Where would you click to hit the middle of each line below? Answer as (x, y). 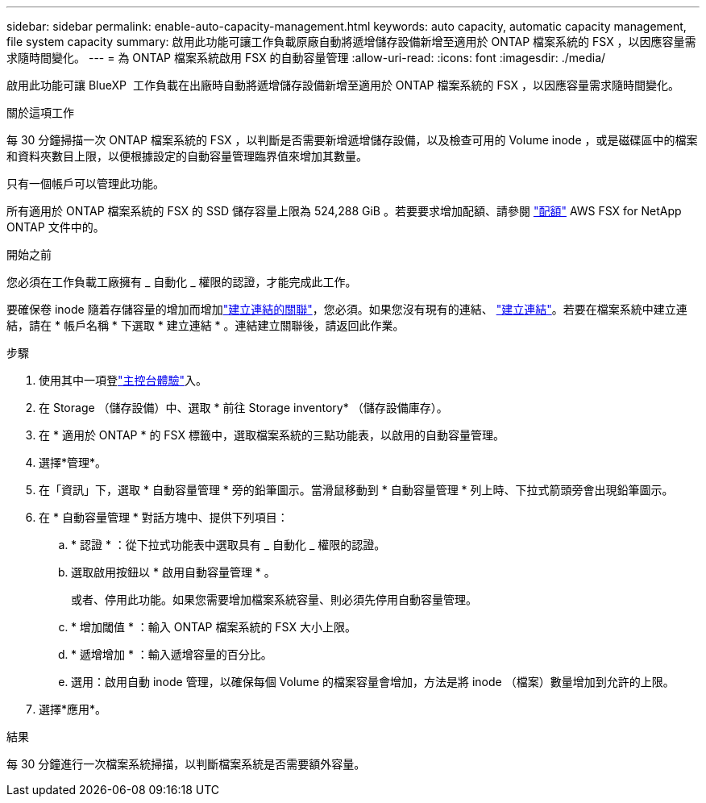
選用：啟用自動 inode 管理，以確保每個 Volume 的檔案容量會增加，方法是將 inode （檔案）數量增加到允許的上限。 (373, 682)
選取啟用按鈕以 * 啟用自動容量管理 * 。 (173, 572)
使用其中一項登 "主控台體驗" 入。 (123, 380)
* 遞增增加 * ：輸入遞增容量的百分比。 (172, 654)
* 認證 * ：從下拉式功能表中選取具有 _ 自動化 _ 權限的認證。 (228, 545)
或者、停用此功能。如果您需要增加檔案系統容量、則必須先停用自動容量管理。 (274, 599)
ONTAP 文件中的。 (56, 227)
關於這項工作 (40, 112)
